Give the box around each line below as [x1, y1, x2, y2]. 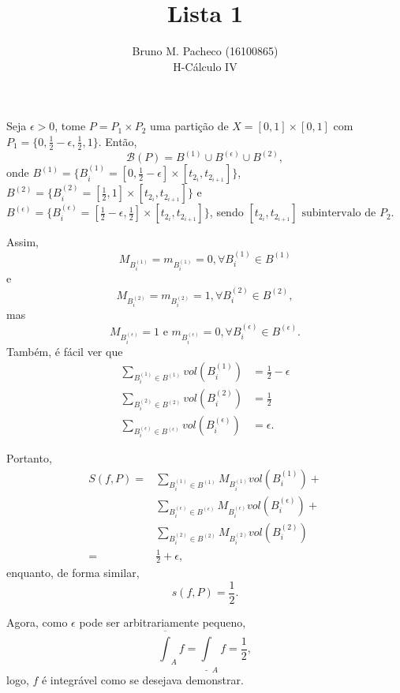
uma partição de [150, 118, 229, 134]
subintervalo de [301, 208, 376, 219]
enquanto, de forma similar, [6, 564, 140, 581]
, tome [54, 118, 86, 134]
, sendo [209, 204, 244, 220]
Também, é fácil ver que [6, 343, 123, 359]
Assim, [6, 234, 39, 250]
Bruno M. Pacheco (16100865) [132, 43, 279, 59]
